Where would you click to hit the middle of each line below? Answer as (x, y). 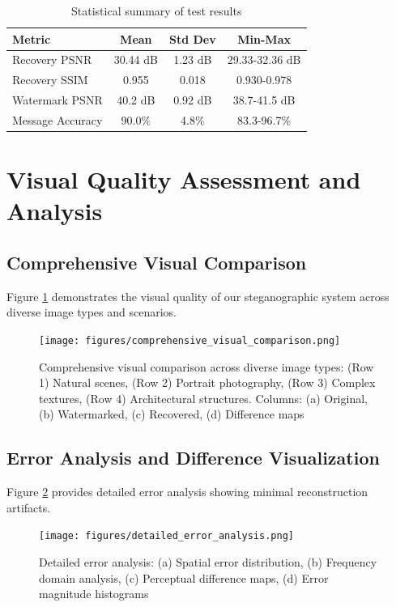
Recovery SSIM (50, 80)
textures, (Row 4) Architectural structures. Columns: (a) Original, (203, 398)
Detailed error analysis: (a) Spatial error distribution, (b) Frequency (208, 562)
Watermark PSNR (57, 100)
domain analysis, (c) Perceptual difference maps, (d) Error (184, 577)
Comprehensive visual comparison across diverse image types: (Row (207, 366)
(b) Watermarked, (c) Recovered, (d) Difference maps (172, 414)
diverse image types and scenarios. (92, 312)
